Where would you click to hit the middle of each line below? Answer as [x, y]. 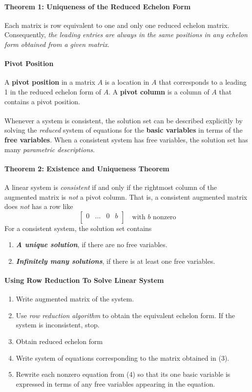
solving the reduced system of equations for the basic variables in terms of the [124, 130]
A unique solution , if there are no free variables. [92, 244]
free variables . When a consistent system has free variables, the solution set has [126, 139]
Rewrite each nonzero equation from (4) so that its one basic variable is [123, 374]
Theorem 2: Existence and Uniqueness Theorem [87, 168]
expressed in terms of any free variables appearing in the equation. [115, 383]
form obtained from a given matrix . [57, 44]
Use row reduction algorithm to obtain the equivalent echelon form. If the [125, 315]
